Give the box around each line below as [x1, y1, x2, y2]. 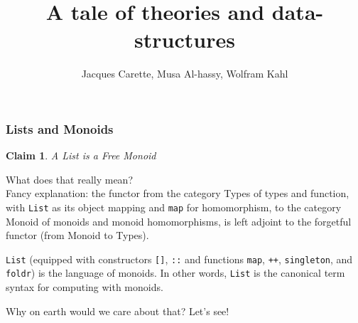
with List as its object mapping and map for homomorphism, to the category [6, 199, 342, 214]
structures [134, 25, 235, 54]
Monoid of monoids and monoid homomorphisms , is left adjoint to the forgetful [6, 213, 352, 228]
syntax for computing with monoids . [6, 280, 163, 295]
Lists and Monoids [6, 120, 114, 137]
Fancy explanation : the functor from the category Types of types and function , [6, 186, 349, 201]
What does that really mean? [6, 171, 134, 186]
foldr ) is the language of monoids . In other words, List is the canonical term [6, 265, 345, 280]
